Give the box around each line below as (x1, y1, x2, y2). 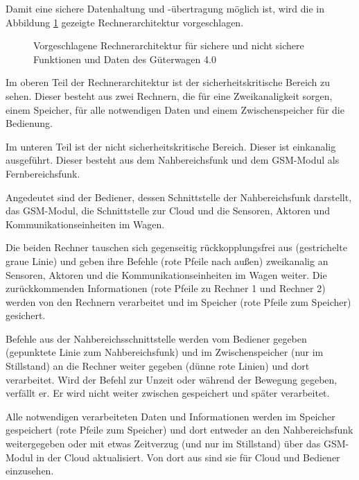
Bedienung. (6, 116, 53, 130)
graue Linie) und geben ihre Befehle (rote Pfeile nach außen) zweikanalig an (6, 253, 329, 268)
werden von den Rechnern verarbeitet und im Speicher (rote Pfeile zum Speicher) (6, 294, 351, 309)
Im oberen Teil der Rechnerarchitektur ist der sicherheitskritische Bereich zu (6, 75, 331, 89)
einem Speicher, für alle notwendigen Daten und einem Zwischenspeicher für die (6, 102, 344, 117)
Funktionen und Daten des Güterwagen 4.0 (33, 51, 216, 66)
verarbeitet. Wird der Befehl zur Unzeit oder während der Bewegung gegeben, (6, 372, 338, 386)
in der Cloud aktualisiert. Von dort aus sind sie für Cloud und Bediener (36, 449, 340, 464)
